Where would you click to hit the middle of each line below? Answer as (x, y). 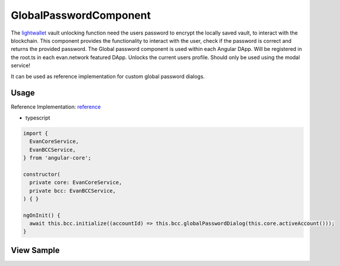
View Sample (35, 250)
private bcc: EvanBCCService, (73, 191)
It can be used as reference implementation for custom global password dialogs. (108, 76)
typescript (38, 118)
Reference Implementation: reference (56, 107)
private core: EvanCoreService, (76, 183)
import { (36, 133)
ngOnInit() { (42, 215)
